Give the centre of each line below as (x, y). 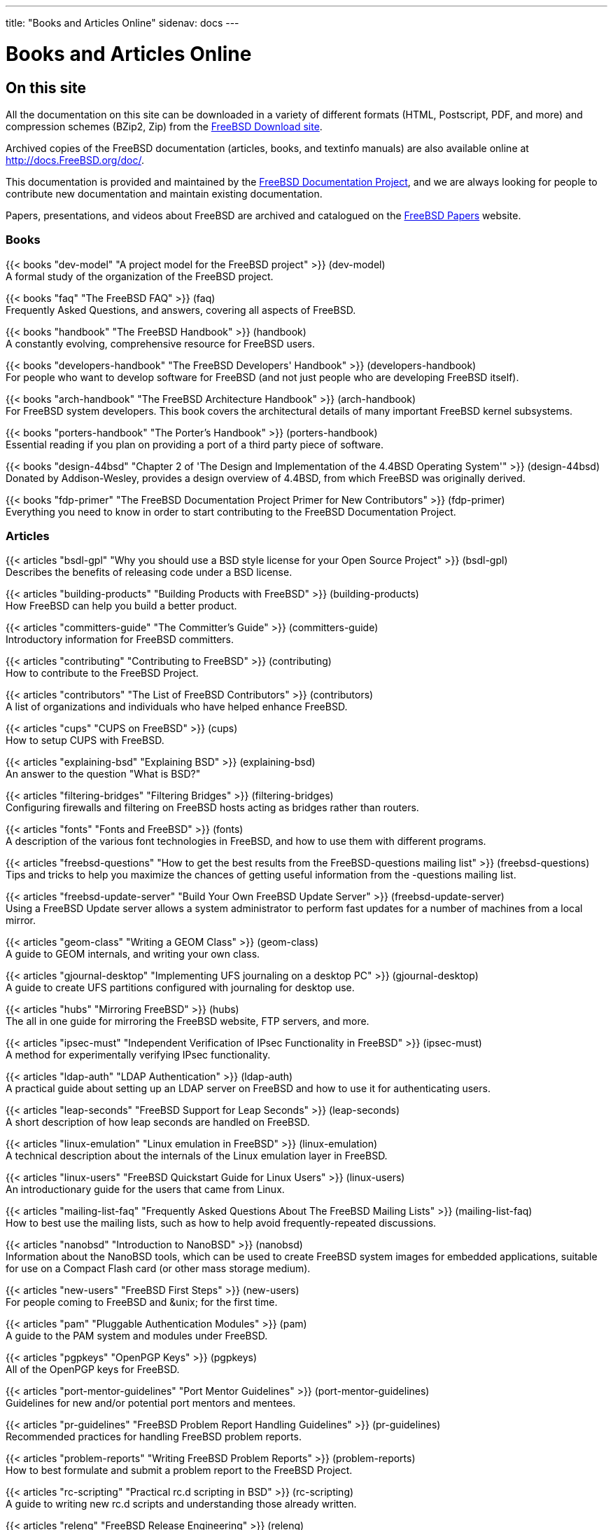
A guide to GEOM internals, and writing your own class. (133, 954)
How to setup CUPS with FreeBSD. (85, 740)
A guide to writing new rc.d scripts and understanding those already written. (181, 1504)
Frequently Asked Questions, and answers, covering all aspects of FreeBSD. (181, 310)
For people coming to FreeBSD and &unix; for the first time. (142, 1302)
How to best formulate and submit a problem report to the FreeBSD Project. (179, 1470)
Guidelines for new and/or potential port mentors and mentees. (151, 1403)
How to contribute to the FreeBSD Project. (102, 673)
